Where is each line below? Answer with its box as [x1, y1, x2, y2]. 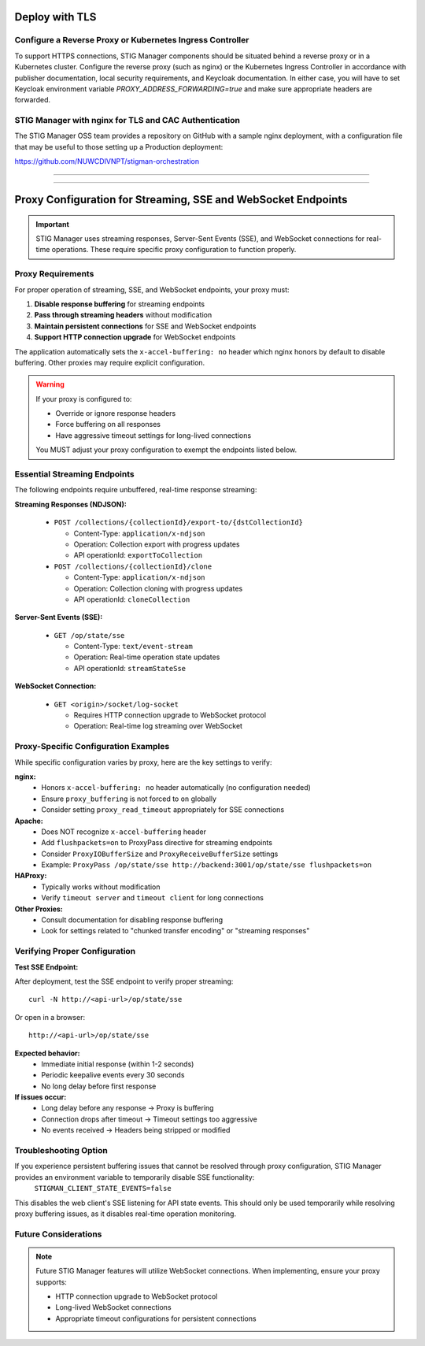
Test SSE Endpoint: [14, 962, 79, 972]
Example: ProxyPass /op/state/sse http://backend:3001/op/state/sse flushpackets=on [41, 860, 372, 870]
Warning [35, 380, 65, 389]
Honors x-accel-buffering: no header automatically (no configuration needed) [41, 783, 311, 792]
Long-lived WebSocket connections [55, 1303, 172, 1312]
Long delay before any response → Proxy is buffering [41, 1103, 214, 1113]
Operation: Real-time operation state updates [73, 652, 220, 662]
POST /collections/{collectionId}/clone [54, 562, 213, 571]
